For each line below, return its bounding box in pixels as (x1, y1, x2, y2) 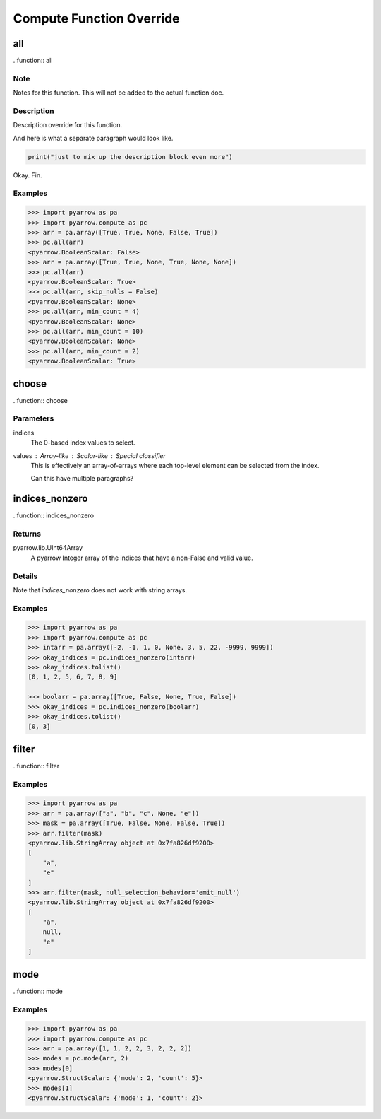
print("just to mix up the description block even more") (28, 153, 233, 160)
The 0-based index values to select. (30, 438, 135, 447)
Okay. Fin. (13, 170, 42, 180)
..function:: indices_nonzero (13, 511, 95, 520)
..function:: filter (13, 761, 60, 770)
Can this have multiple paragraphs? (30, 474, 134, 483)
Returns (13, 529, 42, 539)
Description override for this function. (13, 121, 123, 129)
